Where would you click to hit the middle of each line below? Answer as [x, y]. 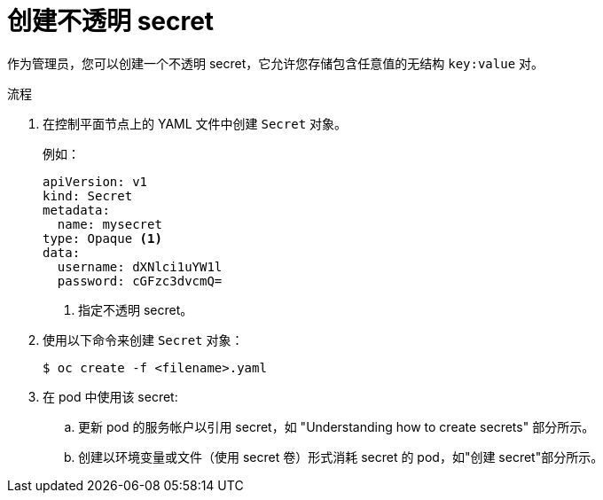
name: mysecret [110, 224]
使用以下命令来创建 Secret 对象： [143, 340]
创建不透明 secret [111, 21]
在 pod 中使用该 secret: [110, 396]
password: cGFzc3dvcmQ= [140, 281]
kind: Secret [88, 195]
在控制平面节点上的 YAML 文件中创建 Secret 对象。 [195, 123]
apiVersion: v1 [95, 181]
